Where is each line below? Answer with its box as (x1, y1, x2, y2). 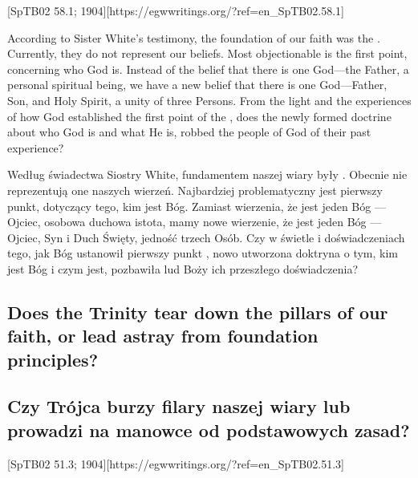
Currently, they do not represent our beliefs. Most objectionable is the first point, (7, 45, 408, 62)
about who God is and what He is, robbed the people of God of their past (7, 124, 371, 140)
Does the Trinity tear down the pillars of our (7, 299, 388, 324)
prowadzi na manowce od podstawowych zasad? (7, 417, 410, 442)
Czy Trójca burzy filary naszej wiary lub (7, 394, 351, 419)
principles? (7, 346, 99, 371)
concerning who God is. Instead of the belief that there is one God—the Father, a (7, 60, 409, 77)
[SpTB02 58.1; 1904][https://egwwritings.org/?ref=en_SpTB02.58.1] (7, 2, 344, 18)
